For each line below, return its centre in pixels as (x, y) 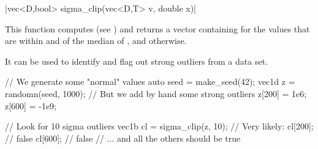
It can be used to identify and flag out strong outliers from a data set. (136, 61)
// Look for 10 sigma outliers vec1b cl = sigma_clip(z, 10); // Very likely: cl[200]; (159, 126)
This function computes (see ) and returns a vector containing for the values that (157, 28)
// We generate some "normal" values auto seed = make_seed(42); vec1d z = (150, 82)
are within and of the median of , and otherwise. (96, 41)
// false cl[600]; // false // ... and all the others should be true (123, 138)
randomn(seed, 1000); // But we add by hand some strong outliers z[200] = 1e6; (156, 93)
